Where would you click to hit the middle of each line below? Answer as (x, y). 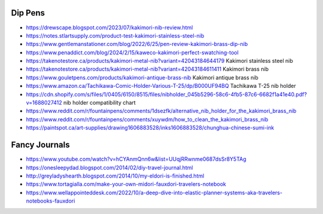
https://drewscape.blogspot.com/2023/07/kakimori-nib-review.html (109, 27)
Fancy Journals (40, 145)
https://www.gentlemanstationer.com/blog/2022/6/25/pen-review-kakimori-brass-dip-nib (137, 44)
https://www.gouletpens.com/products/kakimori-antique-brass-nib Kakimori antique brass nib (142, 77)
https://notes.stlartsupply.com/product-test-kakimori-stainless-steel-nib (115, 35)
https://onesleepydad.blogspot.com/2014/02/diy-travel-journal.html (110, 167)
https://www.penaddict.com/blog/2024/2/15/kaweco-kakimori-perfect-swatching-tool (132, 52)
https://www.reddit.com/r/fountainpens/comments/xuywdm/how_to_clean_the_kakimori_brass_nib (147, 119)
